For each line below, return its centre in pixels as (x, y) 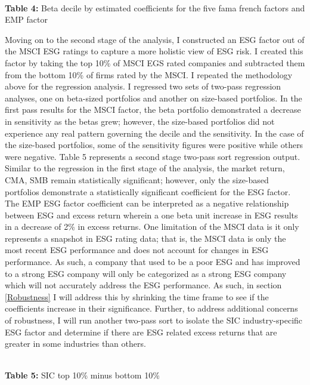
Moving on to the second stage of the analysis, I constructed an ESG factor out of (155, 39)
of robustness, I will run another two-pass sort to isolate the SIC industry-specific (154, 320)
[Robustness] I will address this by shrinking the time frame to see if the (137, 296)
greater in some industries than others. (75, 344)
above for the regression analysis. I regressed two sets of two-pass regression (143, 86)
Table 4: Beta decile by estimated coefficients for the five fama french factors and (155, 7)
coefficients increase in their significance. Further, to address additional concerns (151, 308)
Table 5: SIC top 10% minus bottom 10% (82, 375)
